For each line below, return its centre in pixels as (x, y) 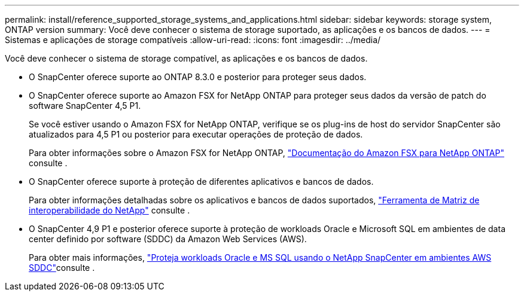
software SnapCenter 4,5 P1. (85, 106)
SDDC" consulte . (62, 268)
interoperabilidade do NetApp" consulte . (109, 210)
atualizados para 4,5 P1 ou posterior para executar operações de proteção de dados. (196, 134)
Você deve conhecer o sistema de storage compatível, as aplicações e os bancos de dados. (186, 58)
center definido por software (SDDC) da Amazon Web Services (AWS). (168, 239)
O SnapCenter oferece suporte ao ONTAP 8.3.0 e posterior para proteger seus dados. (198, 77)
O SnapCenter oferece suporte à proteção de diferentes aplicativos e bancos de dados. (201, 181)
